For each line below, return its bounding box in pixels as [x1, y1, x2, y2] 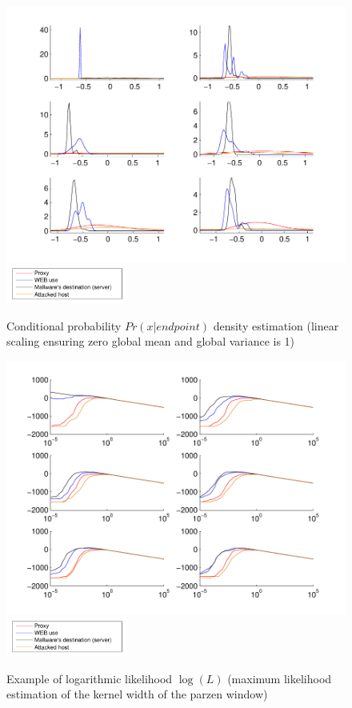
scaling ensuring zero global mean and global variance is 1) [6, 333, 295, 350]
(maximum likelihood [227, 670, 332, 686]
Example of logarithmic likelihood [6, 670, 173, 686]
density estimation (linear [213, 317, 339, 334]
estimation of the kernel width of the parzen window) [6, 686, 268, 702]
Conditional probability [6, 317, 122, 334]
